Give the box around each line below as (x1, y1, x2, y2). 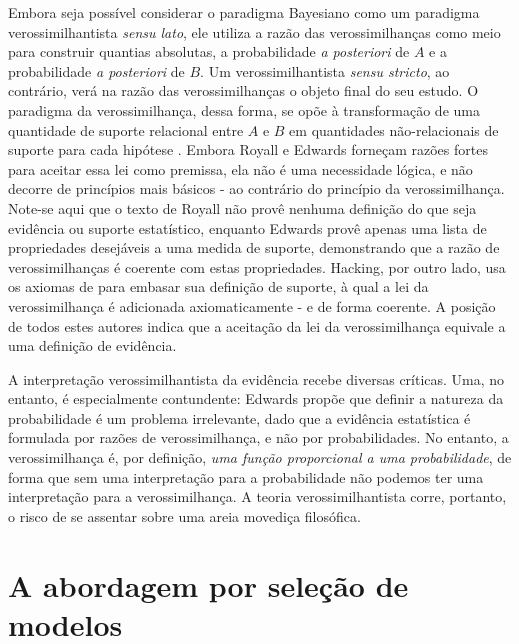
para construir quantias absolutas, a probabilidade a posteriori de (8, 41, 410, 62)
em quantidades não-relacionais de (289, 119, 499, 140)
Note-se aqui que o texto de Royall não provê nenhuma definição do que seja (8, 197, 477, 218)
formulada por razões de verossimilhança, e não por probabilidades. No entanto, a (8, 427, 509, 448)
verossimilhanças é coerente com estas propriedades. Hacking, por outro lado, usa (8, 256, 506, 277)
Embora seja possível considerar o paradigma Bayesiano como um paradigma (8, 2, 480, 22)
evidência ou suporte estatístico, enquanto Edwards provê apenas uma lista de (8, 217, 487, 238)
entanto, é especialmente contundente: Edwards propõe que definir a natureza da (8, 388, 504, 409)
